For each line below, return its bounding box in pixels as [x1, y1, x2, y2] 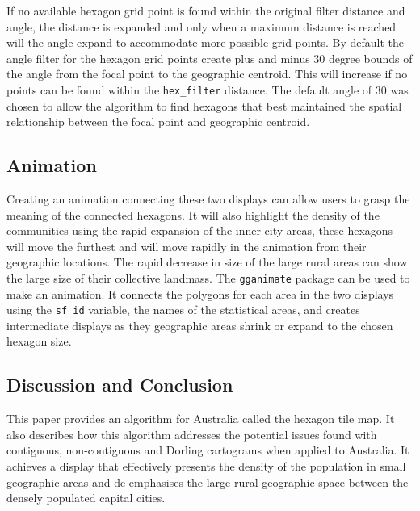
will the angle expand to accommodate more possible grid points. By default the [6, 34, 405, 51]
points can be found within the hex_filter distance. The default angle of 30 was [6, 81, 409, 98]
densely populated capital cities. [6, 489, 166, 506]
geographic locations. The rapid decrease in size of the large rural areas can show [6, 253, 408, 270]
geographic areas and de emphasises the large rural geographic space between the [6, 473, 409, 490]
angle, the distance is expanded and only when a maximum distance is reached [6, 18, 397, 35]
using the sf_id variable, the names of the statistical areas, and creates [6, 301, 360, 318]
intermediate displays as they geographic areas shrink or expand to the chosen [6, 316, 393, 333]
